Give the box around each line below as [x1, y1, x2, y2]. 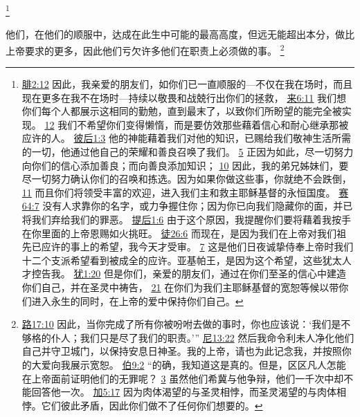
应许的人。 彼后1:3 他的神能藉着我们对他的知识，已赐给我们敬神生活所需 [21, 131, 352, 145]
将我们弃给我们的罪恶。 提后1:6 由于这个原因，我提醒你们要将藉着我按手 [21, 212, 352, 227]
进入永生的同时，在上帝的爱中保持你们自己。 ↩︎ [31, 293, 244, 308]
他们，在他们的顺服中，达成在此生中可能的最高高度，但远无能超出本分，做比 [6, 27, 354, 41]
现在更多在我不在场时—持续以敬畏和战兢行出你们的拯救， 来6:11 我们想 [21, 90, 347, 104]
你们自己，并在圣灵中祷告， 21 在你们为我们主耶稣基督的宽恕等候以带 [21, 280, 339, 294]
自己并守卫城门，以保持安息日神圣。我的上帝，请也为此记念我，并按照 [21, 344, 342, 358]
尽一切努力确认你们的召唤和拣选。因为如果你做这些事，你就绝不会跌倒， [21, 172, 352, 186]
